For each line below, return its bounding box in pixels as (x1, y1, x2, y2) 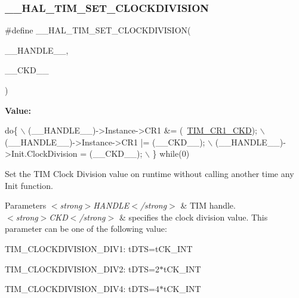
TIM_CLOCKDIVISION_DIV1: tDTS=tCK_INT (5, 242, 193, 254)
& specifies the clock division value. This (119, 210, 268, 223)
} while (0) (152, 147, 190, 160)
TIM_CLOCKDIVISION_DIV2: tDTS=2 (5, 262, 160, 275)
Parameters (5, 199, 47, 212)
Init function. (5, 179, 53, 191)
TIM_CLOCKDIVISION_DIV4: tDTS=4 (5, 283, 160, 295)
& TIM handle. (180, 199, 236, 212)
